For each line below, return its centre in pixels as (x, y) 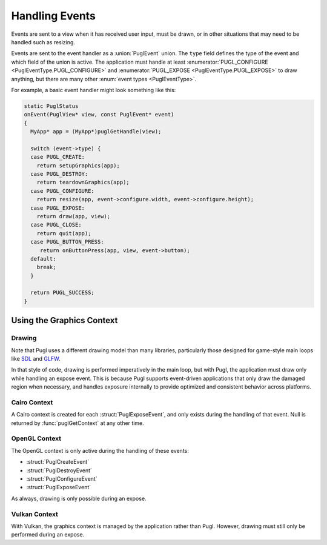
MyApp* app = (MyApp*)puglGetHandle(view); (96, 132)
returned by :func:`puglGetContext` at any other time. (78, 423)
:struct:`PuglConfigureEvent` (62, 479)
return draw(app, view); (74, 216)
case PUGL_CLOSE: (56, 225)
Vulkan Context (35, 514)
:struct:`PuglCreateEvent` (58, 462)
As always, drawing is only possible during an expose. (79, 498)
